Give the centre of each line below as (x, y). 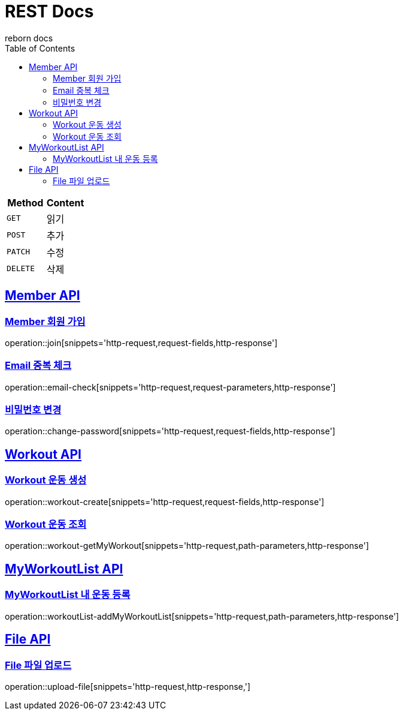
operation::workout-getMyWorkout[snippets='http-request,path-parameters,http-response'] (187, 546)
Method (25, 202)
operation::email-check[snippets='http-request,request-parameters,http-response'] (170, 387)
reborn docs (29, 38)
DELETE (21, 269)
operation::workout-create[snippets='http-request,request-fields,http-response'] (165, 501)
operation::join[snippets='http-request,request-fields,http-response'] (141, 343)
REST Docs (49, 11)
